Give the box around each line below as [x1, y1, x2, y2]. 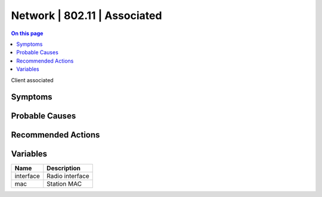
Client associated [11, 76, 54, 83]
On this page [11, 30, 44, 37]
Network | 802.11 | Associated [11, 9, 162, 22]
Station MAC [47, 180, 82, 188]
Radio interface [47, 172, 89, 180]
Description [47, 164, 80, 173]
